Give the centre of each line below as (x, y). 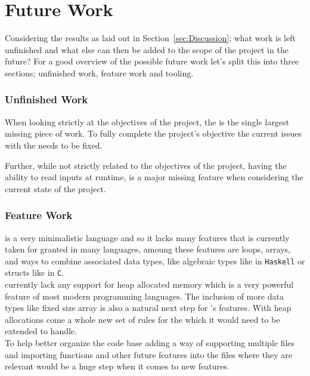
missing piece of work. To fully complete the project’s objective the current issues (153, 133)
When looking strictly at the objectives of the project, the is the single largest (147, 121)
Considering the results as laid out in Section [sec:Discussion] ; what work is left (150, 38)
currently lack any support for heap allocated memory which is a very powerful (149, 284)
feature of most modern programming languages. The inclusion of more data (144, 296)
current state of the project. (55, 188)
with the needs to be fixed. (54, 145)
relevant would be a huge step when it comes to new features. (117, 366)
